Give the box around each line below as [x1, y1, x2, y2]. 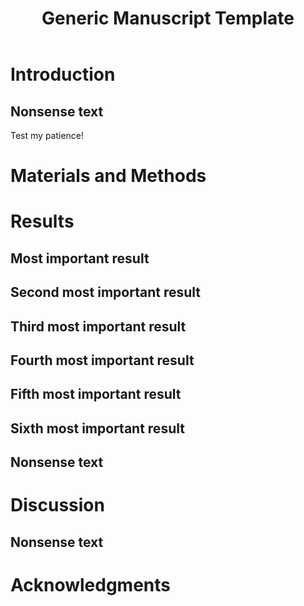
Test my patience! [10, 130, 85, 141]
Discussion [10, 494, 105, 517]
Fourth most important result [10, 352, 195, 369]
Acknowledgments [10, 573, 172, 596]
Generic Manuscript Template [41, 7, 295, 30]
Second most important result [10, 284, 201, 301]
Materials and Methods [10, 165, 207, 187]
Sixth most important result [10, 420, 185, 437]
